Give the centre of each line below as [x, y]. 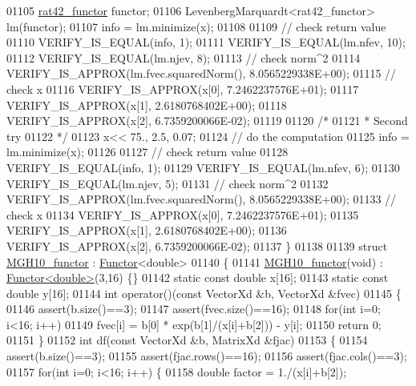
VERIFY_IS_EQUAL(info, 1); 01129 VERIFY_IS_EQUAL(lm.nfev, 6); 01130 [203, 167]
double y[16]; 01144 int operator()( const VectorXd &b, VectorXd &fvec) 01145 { [204, 293]
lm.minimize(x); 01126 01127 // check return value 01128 [147, 152]
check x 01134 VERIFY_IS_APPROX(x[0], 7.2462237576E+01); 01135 [183, 214]
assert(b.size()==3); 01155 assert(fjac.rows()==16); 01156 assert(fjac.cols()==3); [207, 356]
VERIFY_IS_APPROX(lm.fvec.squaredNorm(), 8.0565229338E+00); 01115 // [202, 73]
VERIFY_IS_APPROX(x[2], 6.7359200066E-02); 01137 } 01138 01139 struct [197, 245]
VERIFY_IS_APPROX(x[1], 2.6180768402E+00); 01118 [147, 105]
